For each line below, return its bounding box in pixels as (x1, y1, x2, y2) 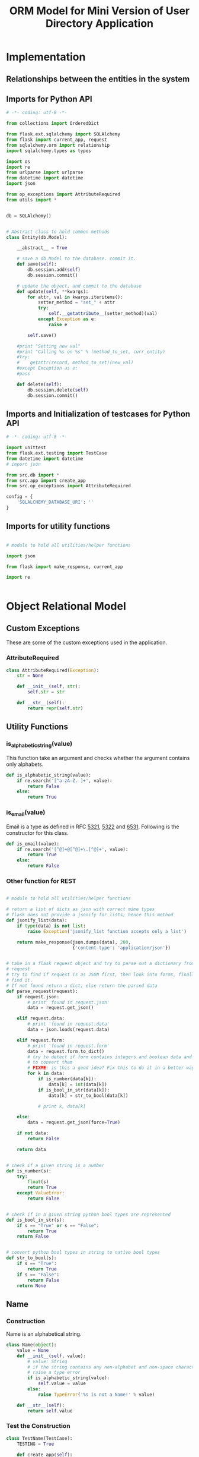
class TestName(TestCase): (6, 1435, 73, 1442)
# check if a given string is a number (6, 1162, 105, 1168)
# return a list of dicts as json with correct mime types (6, 906, 155, 913)
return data (17, 1146, 46, 1152)
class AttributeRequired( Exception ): (6, 667, 99, 673)
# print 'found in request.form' (27, 1043, 110, 1049)
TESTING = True (17, 1441, 54, 1447)
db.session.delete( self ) (27, 387, 89, 393)
